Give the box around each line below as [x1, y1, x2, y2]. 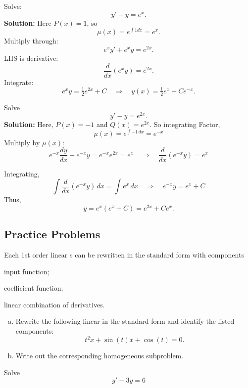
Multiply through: [4, 36, 58, 46]
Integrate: [4, 77, 34, 87]
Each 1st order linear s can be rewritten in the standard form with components [4, 250, 244, 259]
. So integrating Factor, [149, 119, 220, 129]
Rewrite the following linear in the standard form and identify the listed [15, 316, 235, 326]
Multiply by [4, 137, 40, 147]
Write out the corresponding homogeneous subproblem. [15, 350, 184, 361]
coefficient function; [4, 283, 63, 293]
